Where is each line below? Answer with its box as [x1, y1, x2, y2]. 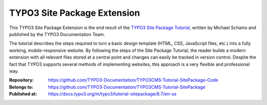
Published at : [9, 91, 37, 97]
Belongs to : [9, 84, 33, 90]
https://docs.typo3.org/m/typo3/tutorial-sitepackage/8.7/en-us [48, 91, 177, 97]
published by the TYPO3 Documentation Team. [9, 31, 105, 37]
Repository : [9, 77, 34, 83]
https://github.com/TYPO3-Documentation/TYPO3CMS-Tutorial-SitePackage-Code [48, 77, 219, 83]
